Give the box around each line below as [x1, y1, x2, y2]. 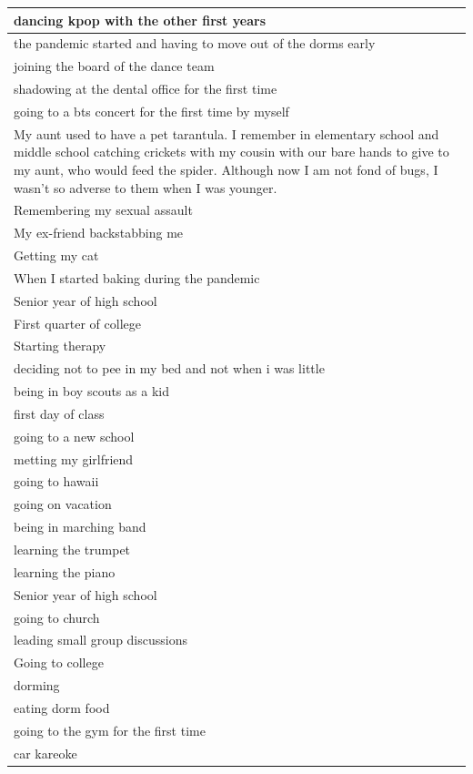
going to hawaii [14, 472, 99, 491]
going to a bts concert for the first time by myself [14, 101, 289, 120]
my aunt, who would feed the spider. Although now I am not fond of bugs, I [14, 159, 438, 178]
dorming [14, 676, 60, 695]
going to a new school [14, 426, 135, 445]
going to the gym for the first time [14, 720, 206, 739]
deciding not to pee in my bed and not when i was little [14, 359, 325, 378]
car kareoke [14, 743, 77, 762]
